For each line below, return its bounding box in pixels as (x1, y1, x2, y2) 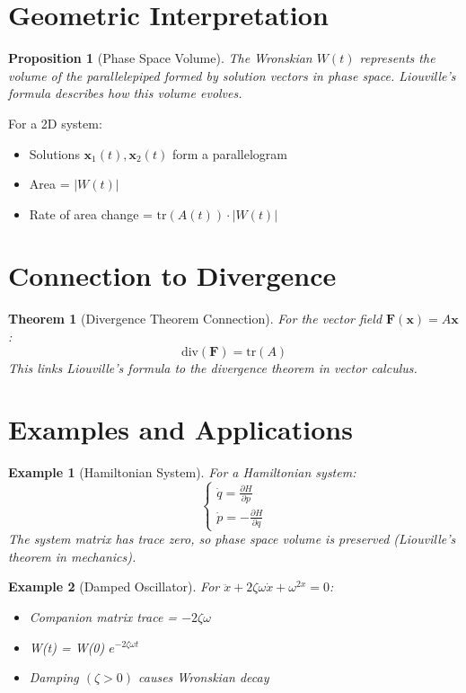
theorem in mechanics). (8, 546, 136, 565)
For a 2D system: (8, 113, 102, 132)
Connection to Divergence (8, 257, 337, 294)
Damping (29, 668, 79, 687)
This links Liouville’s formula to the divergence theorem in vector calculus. (8, 358, 418, 377)
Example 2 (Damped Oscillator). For (8, 577, 220, 596)
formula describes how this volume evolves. (8, 84, 242, 102)
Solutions (29, 144, 80, 163)
